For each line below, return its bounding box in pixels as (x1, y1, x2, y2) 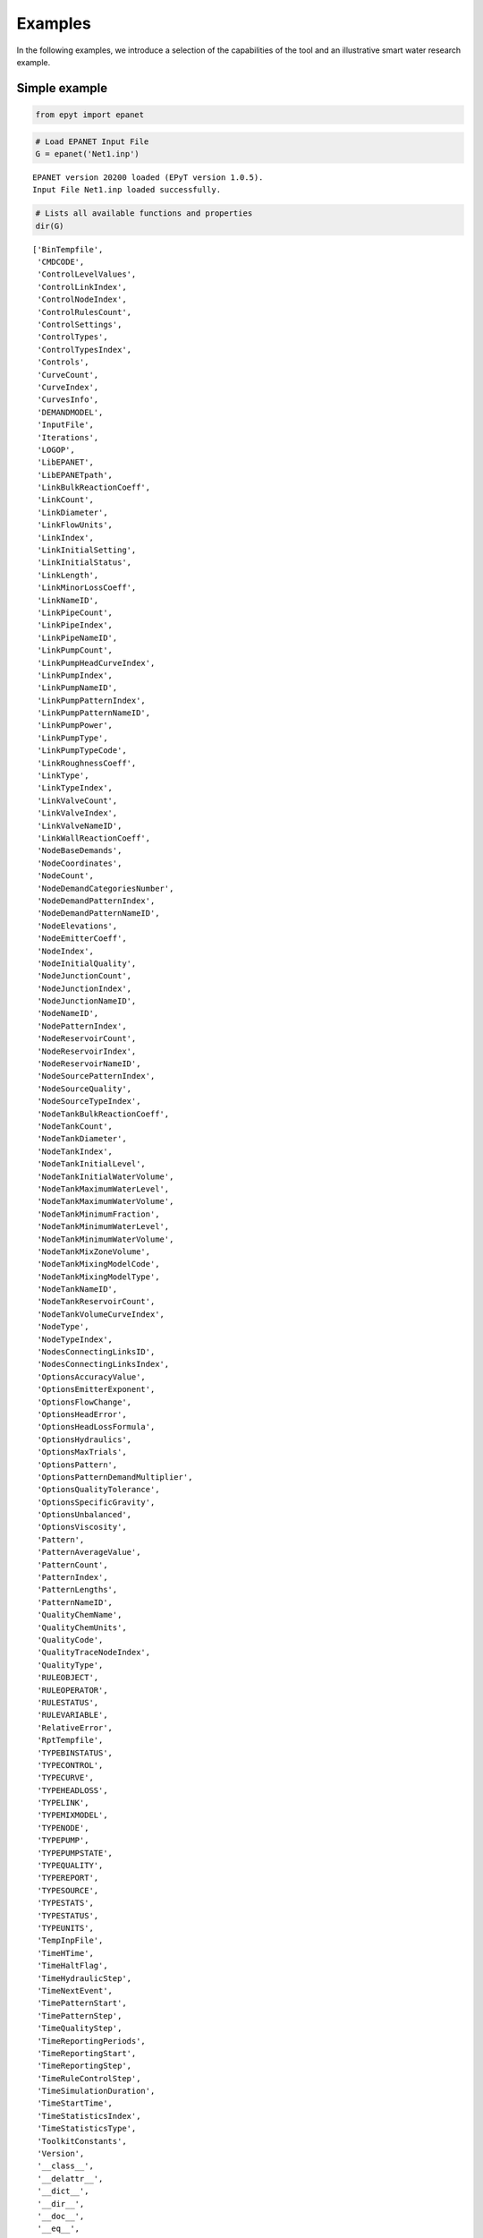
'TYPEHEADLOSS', (37, 1785, 108, 1795)
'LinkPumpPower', (37, 721, 114, 730)
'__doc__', (37, 2211, 85, 2221)
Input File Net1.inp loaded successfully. (32, 184, 222, 195)
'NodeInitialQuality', (37, 958, 137, 969)
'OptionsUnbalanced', (37, 1509, 132, 1520)
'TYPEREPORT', (37, 1873, 99, 1884)
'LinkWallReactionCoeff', (37, 833, 151, 843)
